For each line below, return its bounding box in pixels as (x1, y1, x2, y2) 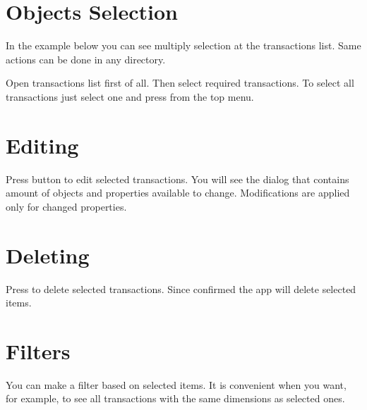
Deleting (6, 240, 90, 269)
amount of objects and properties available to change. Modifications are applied (6, 185, 350, 200)
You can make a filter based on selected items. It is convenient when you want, (6, 377, 347, 392)
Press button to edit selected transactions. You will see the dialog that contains (6, 171, 349, 186)
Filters (6, 336, 71, 365)
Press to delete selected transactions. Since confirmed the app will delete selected (6, 281, 356, 296)
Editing (6, 130, 79, 159)
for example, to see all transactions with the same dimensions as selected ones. (6, 391, 345, 406)
